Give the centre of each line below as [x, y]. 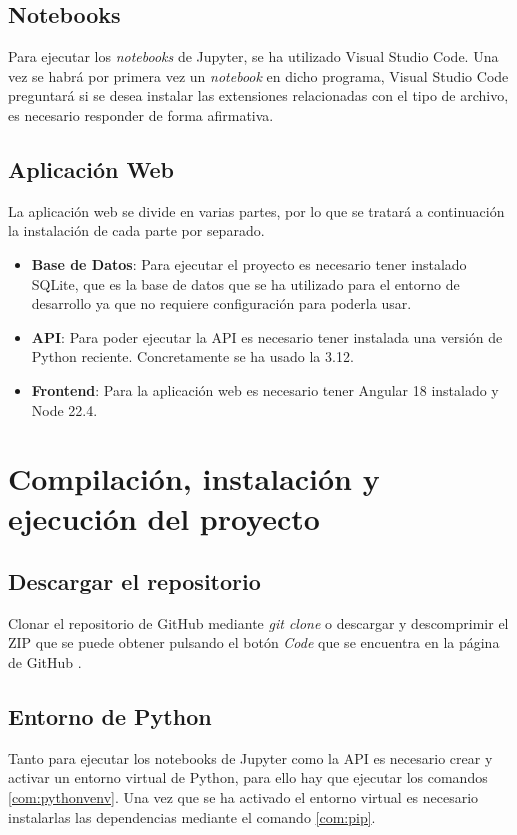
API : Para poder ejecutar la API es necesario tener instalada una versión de [267, 336]
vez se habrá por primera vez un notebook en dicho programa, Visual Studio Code [258, 75]
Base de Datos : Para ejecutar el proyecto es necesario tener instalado [249, 263]
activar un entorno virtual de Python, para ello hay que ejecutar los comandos [248, 777]
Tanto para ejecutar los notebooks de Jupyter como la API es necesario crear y [250, 757]
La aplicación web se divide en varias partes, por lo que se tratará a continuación [256, 210]
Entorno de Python [110, 716]
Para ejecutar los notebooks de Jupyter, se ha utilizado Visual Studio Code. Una [253, 56]
